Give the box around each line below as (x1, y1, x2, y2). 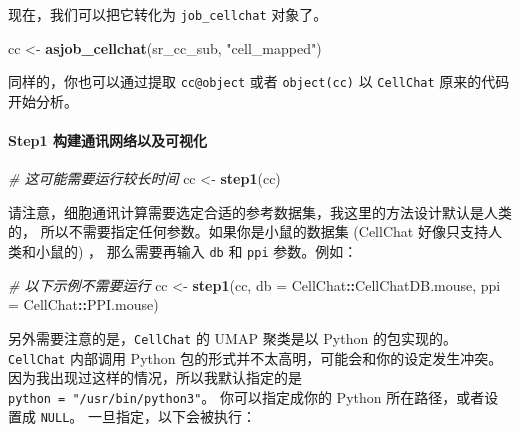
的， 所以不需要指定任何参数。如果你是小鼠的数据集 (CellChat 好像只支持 (8, 221, 488, 242)
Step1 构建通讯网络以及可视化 (8, 130, 207, 151)
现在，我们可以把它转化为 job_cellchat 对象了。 (8, 4, 328, 24)
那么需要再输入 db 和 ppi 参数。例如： (106, 241, 358, 262)
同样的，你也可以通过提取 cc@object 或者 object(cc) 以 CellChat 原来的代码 (8, 71, 510, 92)
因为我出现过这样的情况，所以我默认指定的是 (8, 367, 302, 388)
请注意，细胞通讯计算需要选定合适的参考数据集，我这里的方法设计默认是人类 (8, 201, 512, 222)
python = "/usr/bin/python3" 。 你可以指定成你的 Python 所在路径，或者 (8, 386, 485, 407)
